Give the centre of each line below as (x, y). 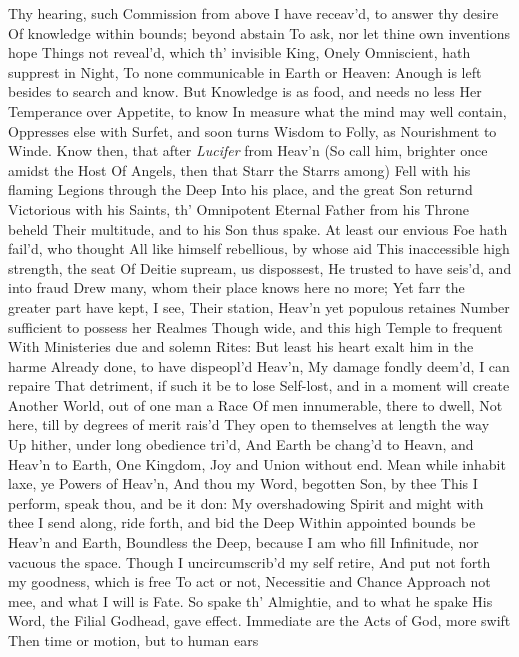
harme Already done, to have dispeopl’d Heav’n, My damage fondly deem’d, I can (259, 365)
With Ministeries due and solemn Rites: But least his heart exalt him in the (241, 346)
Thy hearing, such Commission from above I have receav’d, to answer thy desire (253, 13)
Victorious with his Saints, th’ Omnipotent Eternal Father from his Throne (239, 208)
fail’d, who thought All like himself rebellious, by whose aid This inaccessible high (259, 248)
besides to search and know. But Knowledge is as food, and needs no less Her (245, 91)
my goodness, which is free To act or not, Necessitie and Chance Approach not (249, 581)
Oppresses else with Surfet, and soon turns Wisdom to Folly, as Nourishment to (252, 130)
